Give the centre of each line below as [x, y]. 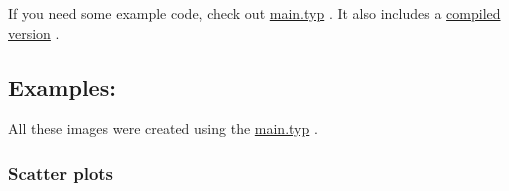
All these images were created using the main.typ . [163, 128]
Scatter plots [61, 172]
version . [34, 32]
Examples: [62, 86]
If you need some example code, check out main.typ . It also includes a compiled [254, 13]
